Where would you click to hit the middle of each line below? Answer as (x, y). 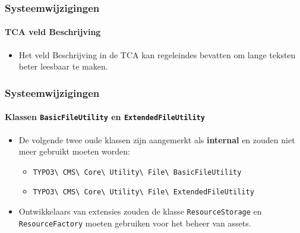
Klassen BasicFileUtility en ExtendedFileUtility (105, 117)
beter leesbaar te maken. (63, 66)
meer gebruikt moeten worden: (74, 151)
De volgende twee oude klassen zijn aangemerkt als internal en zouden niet (157, 139)
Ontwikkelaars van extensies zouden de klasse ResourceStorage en (140, 211)
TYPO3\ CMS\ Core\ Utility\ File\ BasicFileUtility (137, 172)
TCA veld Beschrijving (53, 32)
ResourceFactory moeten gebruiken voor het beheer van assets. (135, 223)
